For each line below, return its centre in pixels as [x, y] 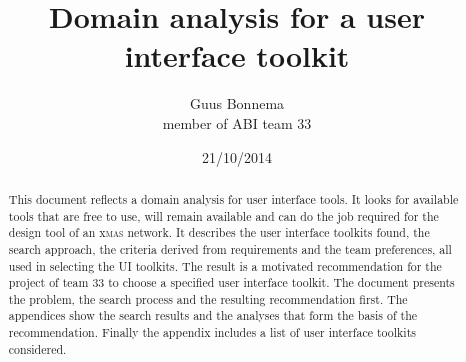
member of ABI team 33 [237, 122]
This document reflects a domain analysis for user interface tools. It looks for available [233, 198]
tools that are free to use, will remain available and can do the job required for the [223, 215]
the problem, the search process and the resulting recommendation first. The [208, 298]
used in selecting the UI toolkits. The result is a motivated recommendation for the [225, 265]
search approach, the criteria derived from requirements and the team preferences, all [230, 248]
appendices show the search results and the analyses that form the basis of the [213, 315]
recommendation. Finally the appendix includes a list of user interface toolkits [212, 332]
